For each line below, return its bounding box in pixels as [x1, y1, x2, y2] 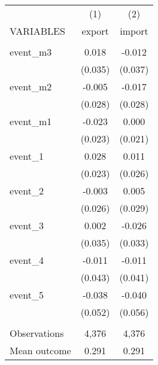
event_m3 [10, 45, 52, 59]
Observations [10, 326, 64, 340]
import [120, 24, 148, 38]
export [81, 24, 109, 38]
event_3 [10, 218, 44, 232]
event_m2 [10, 80, 52, 93]
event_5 [10, 288, 44, 302]
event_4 [10, 253, 44, 267]
